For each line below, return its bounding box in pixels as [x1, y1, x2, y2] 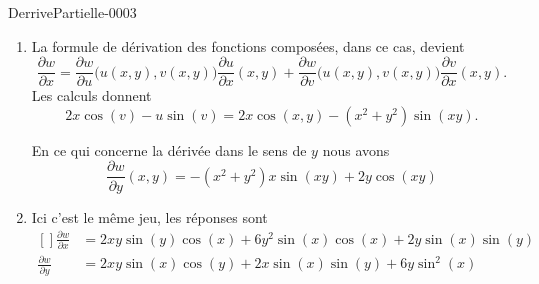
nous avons [322, 139, 390, 160]
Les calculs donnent [31, 85, 152, 106]
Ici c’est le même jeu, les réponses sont [31, 206, 268, 227]
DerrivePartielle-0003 [8, 2, 137, 22]
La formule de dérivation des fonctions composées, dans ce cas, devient [31, 35, 465, 56]
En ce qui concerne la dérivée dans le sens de [31, 139, 307, 160]
